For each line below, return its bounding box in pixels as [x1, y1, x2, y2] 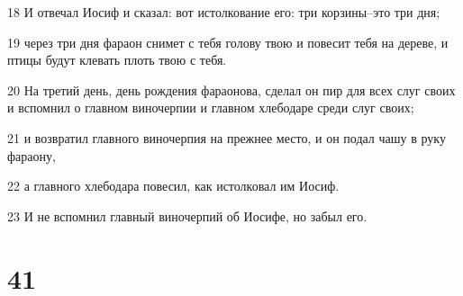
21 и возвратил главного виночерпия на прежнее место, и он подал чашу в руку [7, 128, 446, 147]
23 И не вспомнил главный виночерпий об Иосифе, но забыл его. [7, 206, 368, 225]
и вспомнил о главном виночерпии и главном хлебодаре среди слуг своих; [7, 98, 414, 117]
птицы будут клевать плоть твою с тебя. [7, 50, 227, 69]
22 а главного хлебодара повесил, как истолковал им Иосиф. [7, 176, 340, 195]
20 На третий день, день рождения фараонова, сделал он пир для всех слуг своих [7, 80, 456, 99]
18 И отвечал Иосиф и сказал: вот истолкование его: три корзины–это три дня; [7, 3, 440, 21]
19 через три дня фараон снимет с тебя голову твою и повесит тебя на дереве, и [7, 32, 449, 51]
